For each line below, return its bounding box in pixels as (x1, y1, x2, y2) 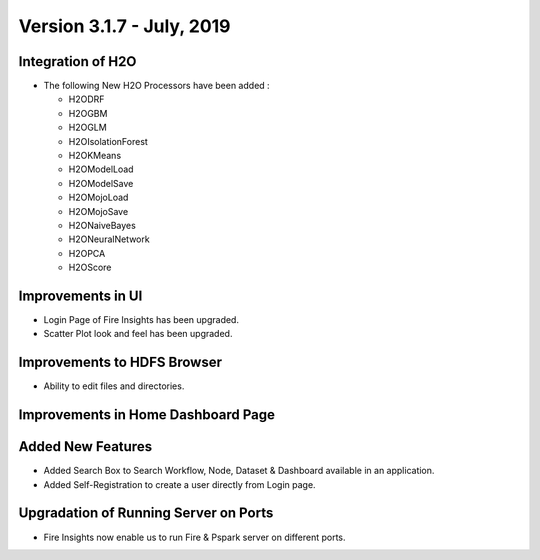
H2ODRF (68, 93, 105, 105)
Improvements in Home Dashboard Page (18, 406, 275, 424)
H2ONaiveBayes (68, 219, 137, 231)
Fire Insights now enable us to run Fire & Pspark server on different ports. (43, 531, 346, 543)
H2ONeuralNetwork (68, 233, 150, 245)
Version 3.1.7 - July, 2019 (18, 15, 231, 37)
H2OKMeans (68, 150, 122, 162)
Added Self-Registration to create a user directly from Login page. (43, 478, 316, 490)
